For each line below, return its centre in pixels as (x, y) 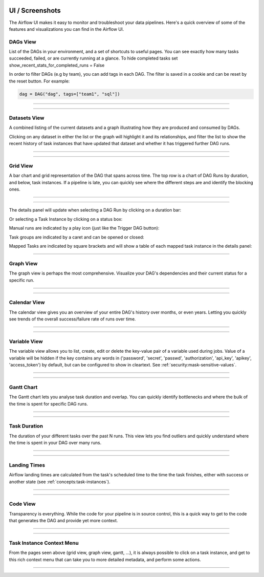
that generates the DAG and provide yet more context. (64, 521)
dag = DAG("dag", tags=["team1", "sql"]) (70, 94)
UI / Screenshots (35, 11)
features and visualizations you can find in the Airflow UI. (66, 29)
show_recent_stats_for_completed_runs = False (57, 65)
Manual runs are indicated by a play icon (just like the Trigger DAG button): (84, 228)
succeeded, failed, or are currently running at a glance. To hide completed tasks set (93, 58)
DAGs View (23, 42)
